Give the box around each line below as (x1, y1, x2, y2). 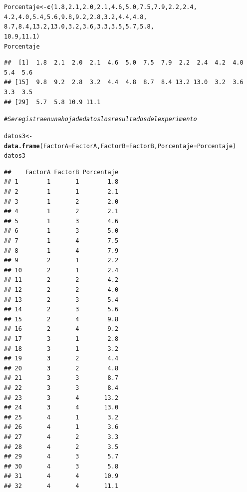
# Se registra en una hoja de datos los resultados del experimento (4, 116, 197, 123)
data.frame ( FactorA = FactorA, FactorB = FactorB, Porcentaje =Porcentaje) (4, 142, 237, 150)
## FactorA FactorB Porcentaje (4, 168, 119, 176)
